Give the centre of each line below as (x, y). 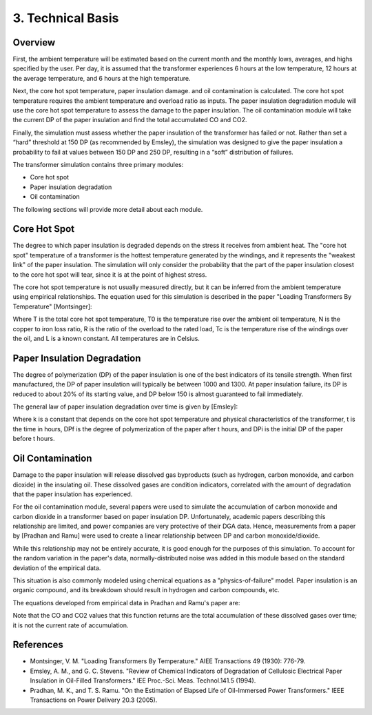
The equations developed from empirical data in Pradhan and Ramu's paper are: (126, 603)
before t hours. (34, 439)
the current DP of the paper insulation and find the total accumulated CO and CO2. (130, 120)
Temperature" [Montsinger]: (52, 306)
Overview (34, 42)
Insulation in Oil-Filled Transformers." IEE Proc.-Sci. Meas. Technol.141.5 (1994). (143, 680)
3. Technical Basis (66, 18)
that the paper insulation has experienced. (73, 494)
